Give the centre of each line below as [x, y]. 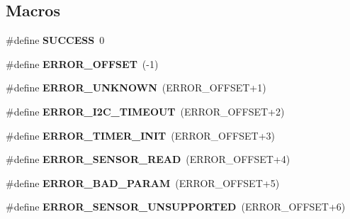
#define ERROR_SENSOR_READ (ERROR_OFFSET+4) [148, 159]
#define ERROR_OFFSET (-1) [82, 63]
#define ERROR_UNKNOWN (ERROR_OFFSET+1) [136, 88]
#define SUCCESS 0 [55, 40]
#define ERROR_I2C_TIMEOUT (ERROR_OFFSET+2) [145, 111]
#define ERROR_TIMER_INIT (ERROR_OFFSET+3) [141, 135]
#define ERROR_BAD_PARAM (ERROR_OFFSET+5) [143, 182]
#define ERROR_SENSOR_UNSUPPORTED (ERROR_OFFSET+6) [176, 207]
